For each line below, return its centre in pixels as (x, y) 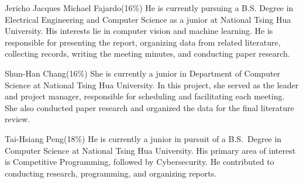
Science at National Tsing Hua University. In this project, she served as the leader (152, 84)
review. (18, 119)
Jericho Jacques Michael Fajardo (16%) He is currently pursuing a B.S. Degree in (149, 8)
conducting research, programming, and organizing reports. (111, 173)
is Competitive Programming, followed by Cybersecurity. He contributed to (140, 162)
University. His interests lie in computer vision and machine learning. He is (139, 31)
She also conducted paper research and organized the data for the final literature (149, 107)
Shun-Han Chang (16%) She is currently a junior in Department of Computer (143, 73)
